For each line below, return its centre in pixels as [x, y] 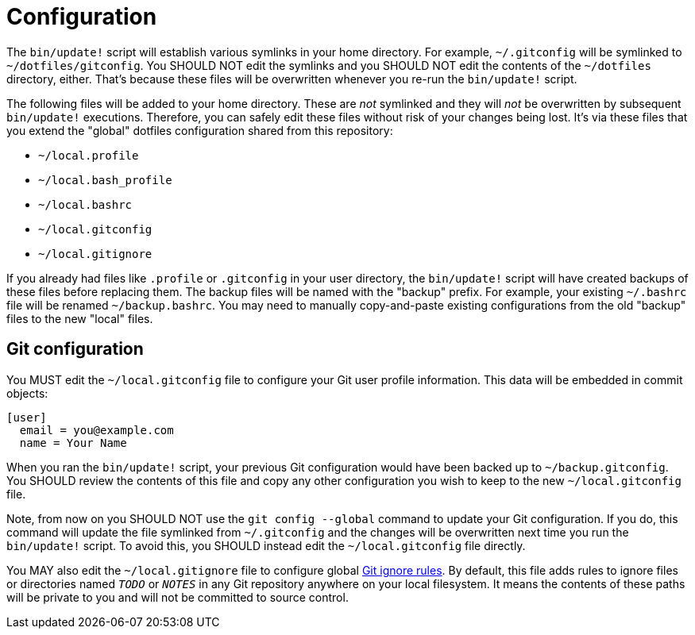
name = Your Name [73, 443]
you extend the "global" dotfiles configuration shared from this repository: [200, 130]
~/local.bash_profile [105, 180]
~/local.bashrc [85, 204]
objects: [27, 393]
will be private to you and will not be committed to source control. [178, 597]
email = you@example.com [97, 430]
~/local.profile [89, 155]
